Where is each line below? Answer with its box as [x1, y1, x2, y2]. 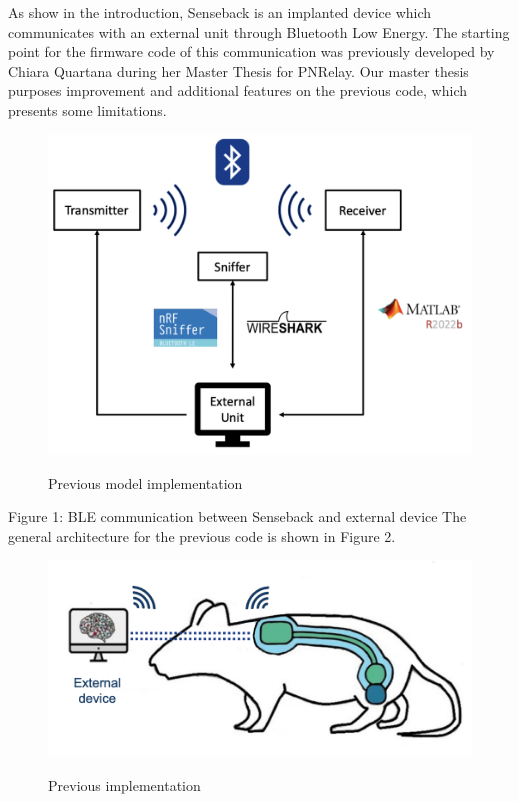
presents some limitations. [8, 99, 167, 120]
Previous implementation [48, 774, 201, 795]
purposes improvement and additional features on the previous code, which [8, 80, 467, 101]
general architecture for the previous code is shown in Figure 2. [8, 525, 396, 546]
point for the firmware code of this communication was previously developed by [8, 41, 495, 62]
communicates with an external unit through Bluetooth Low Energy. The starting [8, 21, 510, 42]
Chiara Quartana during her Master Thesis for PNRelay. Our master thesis [8, 60, 469, 81]
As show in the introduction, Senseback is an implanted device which [8, 2, 432, 22]
